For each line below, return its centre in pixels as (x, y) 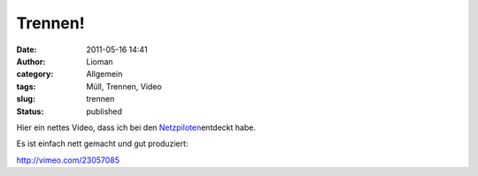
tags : (26, 86)
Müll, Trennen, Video (124, 86)
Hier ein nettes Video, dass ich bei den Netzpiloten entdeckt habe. (136, 127)
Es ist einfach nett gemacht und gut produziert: (102, 144)
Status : (30, 111)
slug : (26, 99)
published (104, 111)
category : (35, 74)
